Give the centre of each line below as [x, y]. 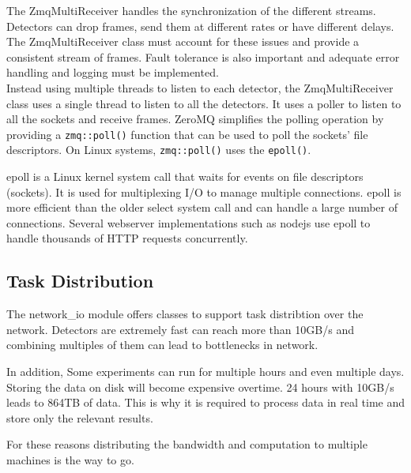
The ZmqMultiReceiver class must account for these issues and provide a [183, 41]
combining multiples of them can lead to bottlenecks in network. [162, 345]
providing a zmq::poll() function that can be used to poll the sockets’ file [187, 134]
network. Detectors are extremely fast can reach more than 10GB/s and [180, 329]
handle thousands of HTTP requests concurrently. [127, 238]
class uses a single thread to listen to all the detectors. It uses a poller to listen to [204, 103]
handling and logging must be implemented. [113, 72]
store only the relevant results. [80, 417]
